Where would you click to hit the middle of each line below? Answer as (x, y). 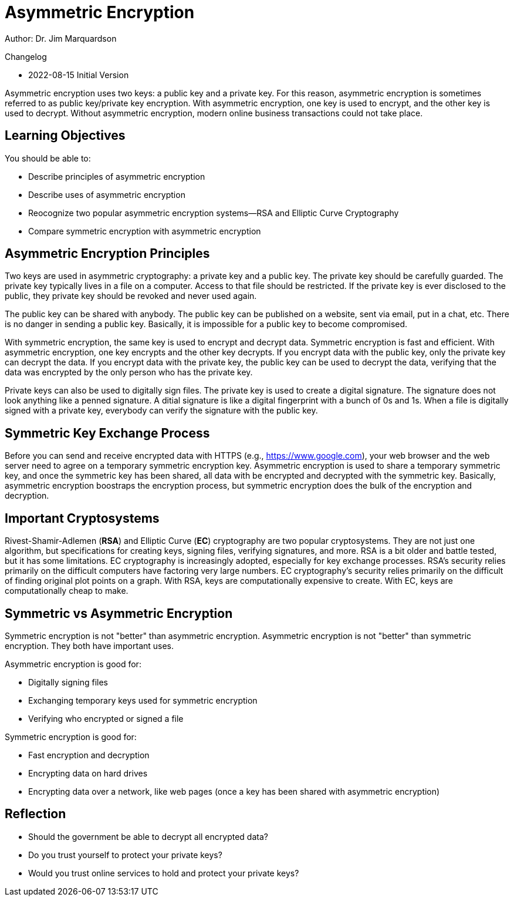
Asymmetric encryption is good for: (73, 664)
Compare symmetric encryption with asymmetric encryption (145, 231)
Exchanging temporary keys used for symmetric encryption (143, 700)
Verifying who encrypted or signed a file (106, 718)
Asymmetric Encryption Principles (107, 254)
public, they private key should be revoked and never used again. (131, 296)
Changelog (26, 56)
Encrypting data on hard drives (88, 773)
